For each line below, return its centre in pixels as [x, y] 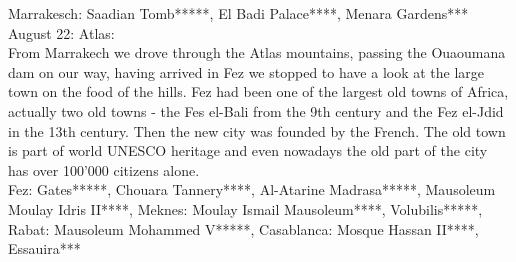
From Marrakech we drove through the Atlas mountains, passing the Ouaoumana [257, 52]
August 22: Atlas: [61, 32]
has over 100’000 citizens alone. [104, 169]
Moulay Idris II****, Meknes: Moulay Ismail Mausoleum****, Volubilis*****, [245, 208]
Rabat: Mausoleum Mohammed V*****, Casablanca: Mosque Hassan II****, [243, 228]
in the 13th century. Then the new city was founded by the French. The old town [257, 130]
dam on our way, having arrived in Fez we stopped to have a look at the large [246, 71]
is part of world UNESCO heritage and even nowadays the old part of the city [248, 150]
